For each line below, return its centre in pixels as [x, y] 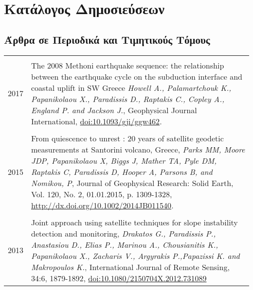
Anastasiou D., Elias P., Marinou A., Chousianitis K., [125, 244]
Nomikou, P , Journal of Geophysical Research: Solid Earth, [132, 183]
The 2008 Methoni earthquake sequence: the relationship [128, 65]
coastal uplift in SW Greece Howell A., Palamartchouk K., [131, 87]
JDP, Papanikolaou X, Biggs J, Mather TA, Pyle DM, [124, 160]
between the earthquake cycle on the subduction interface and [137, 76]
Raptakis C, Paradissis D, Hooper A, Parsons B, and [122, 171]
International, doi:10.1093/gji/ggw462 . [97, 121]
